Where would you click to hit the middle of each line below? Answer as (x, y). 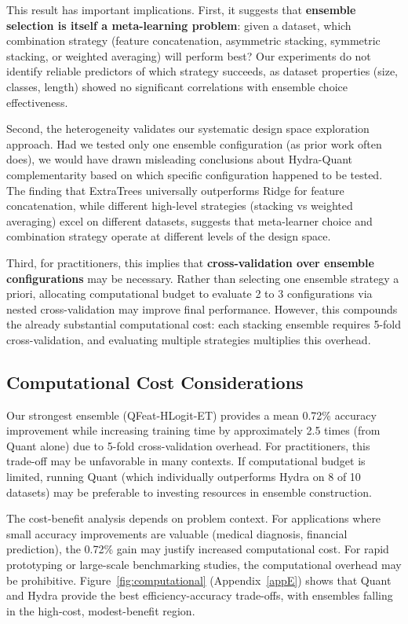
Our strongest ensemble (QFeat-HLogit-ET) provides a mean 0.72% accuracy (191, 415)
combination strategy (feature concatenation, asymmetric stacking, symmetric (193, 40)
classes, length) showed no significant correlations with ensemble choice (177, 86)
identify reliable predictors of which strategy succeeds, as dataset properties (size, (202, 71)
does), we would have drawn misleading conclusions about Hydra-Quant (180, 159)
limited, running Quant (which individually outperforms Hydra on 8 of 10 (184, 477)
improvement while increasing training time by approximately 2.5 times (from (193, 430)
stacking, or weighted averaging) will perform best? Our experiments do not (189, 55)
